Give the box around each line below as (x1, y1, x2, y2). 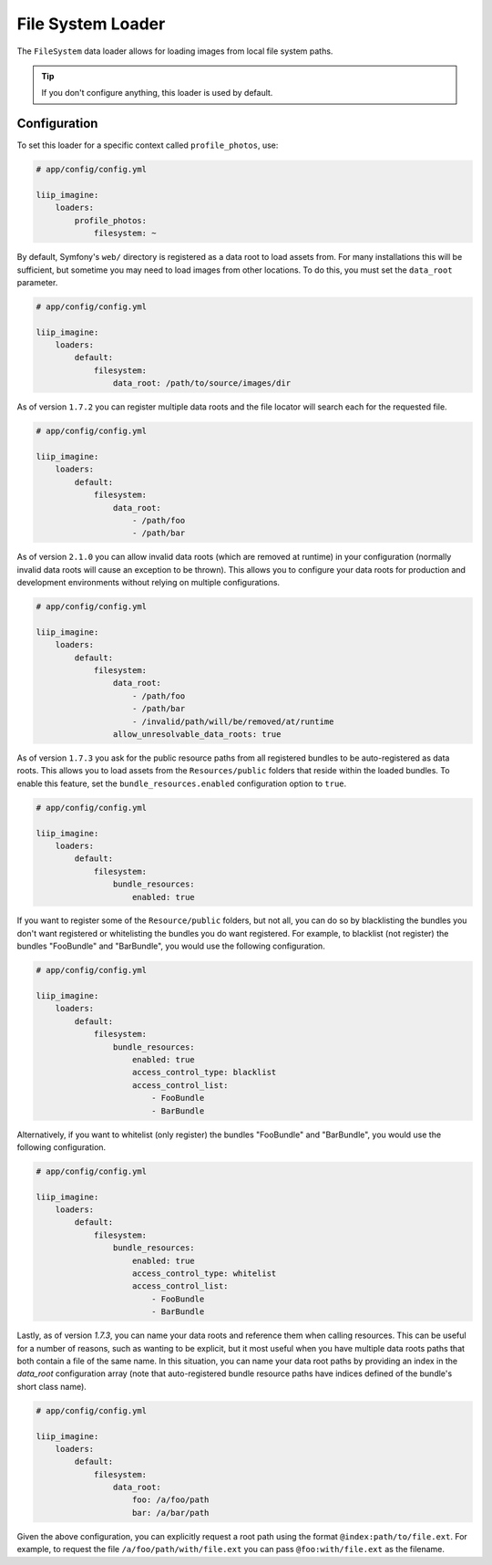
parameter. (16, 276, 58, 287)
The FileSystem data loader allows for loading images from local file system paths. (16, 46, 333, 57)
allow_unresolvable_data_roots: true (112, 730, 282, 740)
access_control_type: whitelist (132, 1269, 277, 1279)
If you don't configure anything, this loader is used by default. (41, 88, 273, 98)
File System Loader (16, 14, 166, 34)
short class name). (16, 1381, 87, 1392)
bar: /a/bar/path (132, 1508, 210, 1518)
